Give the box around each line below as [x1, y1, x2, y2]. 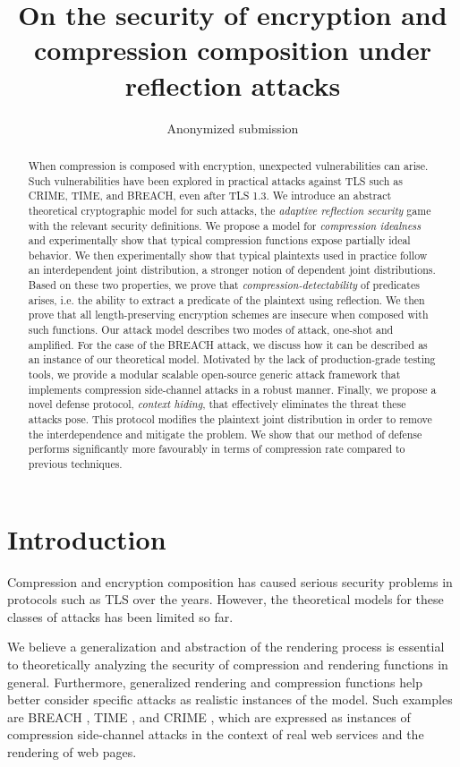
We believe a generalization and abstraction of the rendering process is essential [7, 637, 445, 656]
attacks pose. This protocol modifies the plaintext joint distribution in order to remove [28, 412, 432, 427]
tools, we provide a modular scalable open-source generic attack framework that [28, 367, 401, 382]
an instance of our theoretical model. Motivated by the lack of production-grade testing [28, 352, 436, 367]
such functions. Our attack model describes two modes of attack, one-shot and [28, 322, 394, 337]
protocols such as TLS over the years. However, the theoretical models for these [7, 590, 444, 609]
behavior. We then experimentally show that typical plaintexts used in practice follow [28, 247, 428, 262]
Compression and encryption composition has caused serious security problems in [7, 572, 453, 591]
